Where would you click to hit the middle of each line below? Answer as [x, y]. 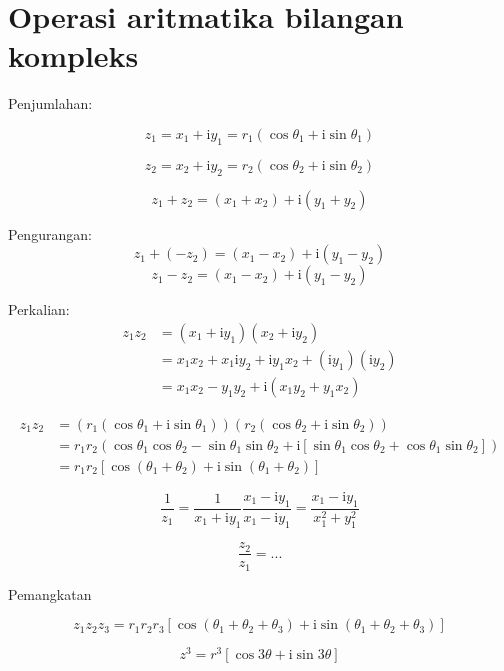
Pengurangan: [50, 233]
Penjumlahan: [50, 103]
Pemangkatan [50, 593]
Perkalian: [39, 309]
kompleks [73, 55]
